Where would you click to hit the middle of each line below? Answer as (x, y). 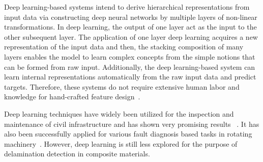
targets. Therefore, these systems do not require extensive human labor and (122, 86)
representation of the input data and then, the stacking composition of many (124, 47)
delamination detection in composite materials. (77, 154)
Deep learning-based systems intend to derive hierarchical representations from (127, 7)
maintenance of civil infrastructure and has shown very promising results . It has (132, 124)
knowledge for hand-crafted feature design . (72, 97)
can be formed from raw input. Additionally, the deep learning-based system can (130, 66)
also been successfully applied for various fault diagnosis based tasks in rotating (128, 134)
